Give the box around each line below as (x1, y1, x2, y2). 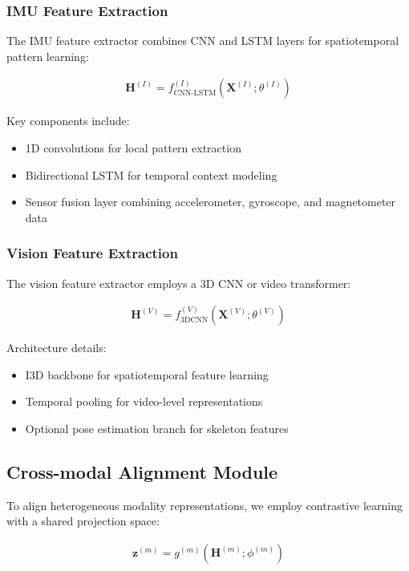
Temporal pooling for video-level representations (25, 393, 263, 410)
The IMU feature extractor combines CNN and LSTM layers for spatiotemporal (6, 32, 399, 49)
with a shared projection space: (6, 512, 160, 529)
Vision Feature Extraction (6, 243, 178, 263)
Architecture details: (6, 339, 107, 356)
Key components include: (6, 112, 130, 129)
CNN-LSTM (173, 88, 217, 97)
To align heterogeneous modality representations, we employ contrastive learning (6, 496, 403, 513)
